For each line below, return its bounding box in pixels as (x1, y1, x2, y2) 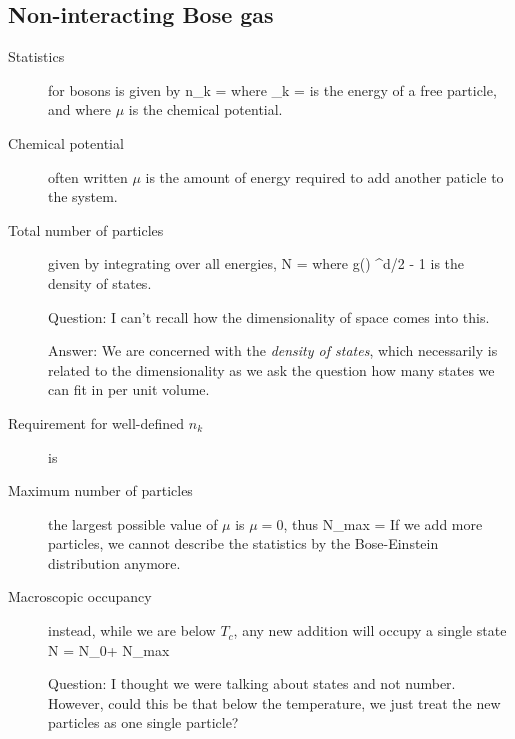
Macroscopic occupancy (8, 586, 152, 607)
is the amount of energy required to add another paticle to (145, 166, 504, 187)
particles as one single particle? (48, 712, 239, 733)
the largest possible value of (48, 513, 218, 534)
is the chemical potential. (128, 99, 283, 120)
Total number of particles (8, 219, 164, 240)
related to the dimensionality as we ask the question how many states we (48, 359, 495, 380)
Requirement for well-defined (8, 412, 185, 433)
